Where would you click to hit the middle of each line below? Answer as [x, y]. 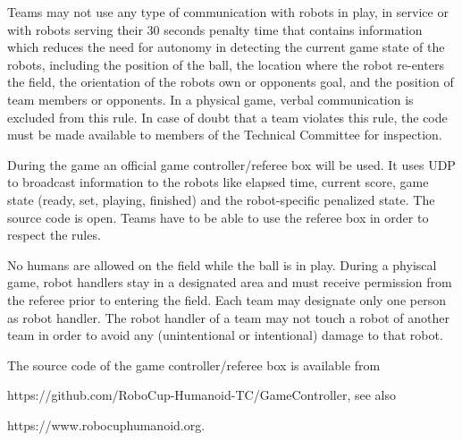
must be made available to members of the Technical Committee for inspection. [225, 135]
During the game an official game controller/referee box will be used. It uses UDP [231, 164]
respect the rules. [54, 235]
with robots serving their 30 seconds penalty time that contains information [215, 29]
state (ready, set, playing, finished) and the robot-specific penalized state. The [221, 199]
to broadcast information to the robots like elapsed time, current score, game [218, 182]
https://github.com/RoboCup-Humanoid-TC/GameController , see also [202, 395]
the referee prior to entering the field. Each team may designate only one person [227, 299]
